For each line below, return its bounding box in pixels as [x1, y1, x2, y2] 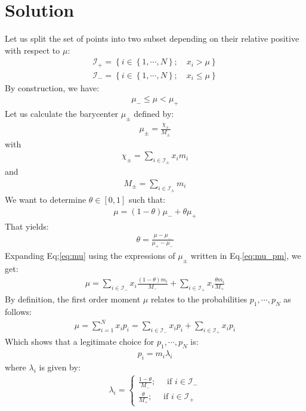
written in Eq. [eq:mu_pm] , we [190, 249, 301, 262]
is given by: [39, 361, 81, 373]
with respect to [5, 44, 60, 56]
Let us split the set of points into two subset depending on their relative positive [5, 32, 299, 45]
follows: [5, 305, 32, 318]
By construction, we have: [5, 81, 100, 94]
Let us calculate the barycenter [5, 107, 119, 120]
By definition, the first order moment [5, 293, 141, 305]
